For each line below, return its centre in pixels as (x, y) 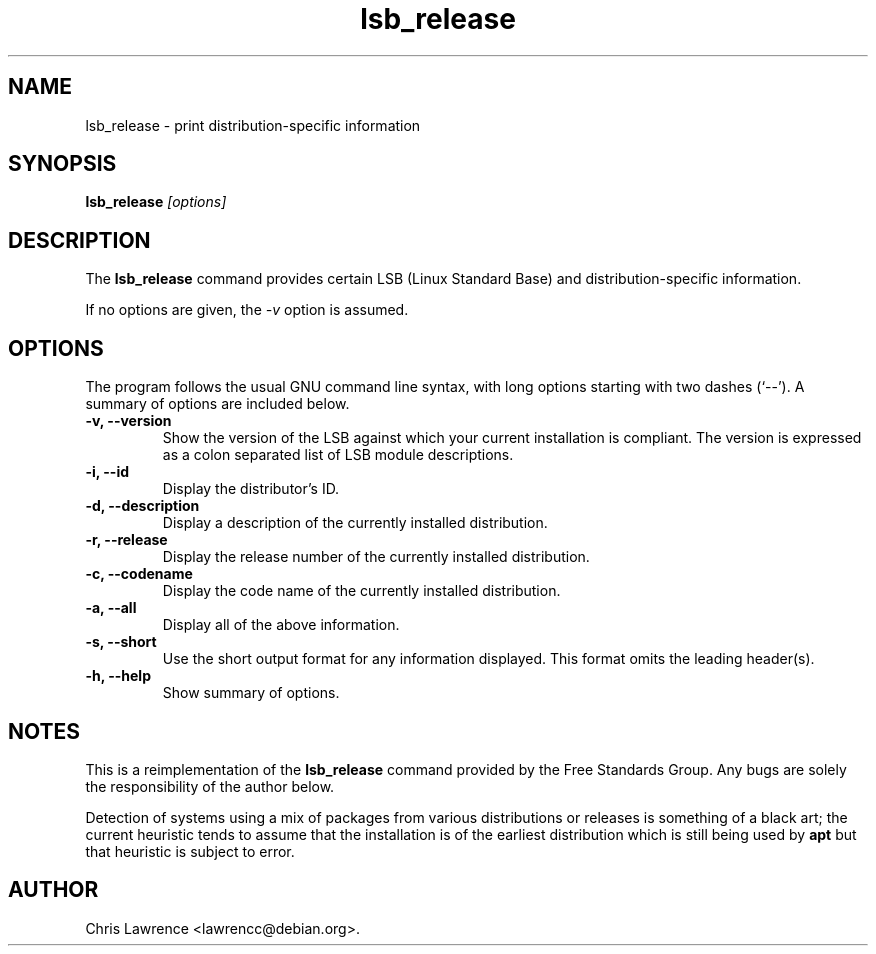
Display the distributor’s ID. (251, 489)
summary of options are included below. (217, 404)
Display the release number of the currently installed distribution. (376, 557)
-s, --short (121, 642)
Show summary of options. (251, 693)
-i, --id (107, 472)
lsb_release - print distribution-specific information (253, 125)
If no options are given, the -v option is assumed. (247, 310)
